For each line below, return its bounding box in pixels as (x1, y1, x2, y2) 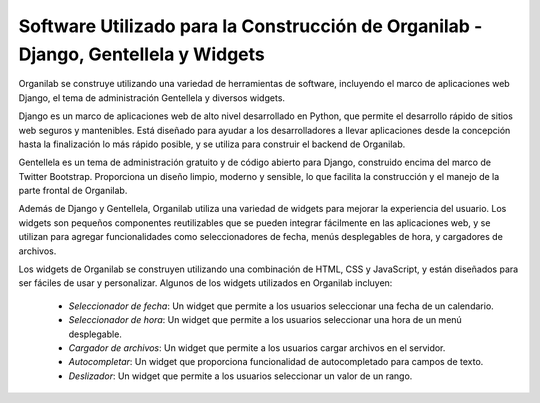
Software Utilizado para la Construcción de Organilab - (18, 15, 483, 37)
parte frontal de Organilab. (18, 185, 128, 197)
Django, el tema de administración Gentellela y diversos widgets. (18, 91, 285, 104)
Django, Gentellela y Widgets (18, 43, 265, 65)
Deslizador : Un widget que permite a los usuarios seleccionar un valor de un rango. (68, 370, 413, 382)
